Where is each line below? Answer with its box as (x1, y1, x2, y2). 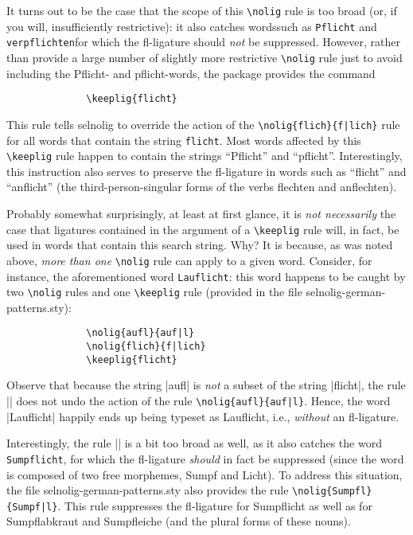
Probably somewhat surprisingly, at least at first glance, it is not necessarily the (6, 205, 396, 222)
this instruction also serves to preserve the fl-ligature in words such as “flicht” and (6, 162, 407, 179)
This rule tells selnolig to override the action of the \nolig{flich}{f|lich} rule (6, 115, 400, 132)
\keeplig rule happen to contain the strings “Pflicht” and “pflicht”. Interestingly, (6, 147, 403, 164)
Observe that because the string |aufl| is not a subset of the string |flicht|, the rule (6, 377, 406, 393)
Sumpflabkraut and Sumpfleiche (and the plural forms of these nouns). (6, 513, 351, 529)
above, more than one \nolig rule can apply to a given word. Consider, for (6, 252, 372, 268)
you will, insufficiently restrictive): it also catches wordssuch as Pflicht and (6, 18, 377, 34)
